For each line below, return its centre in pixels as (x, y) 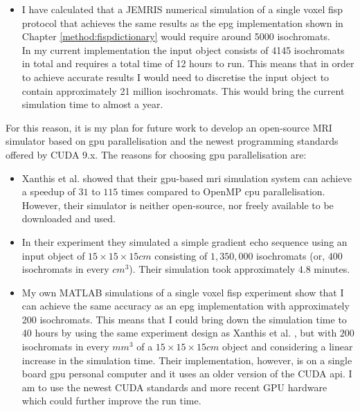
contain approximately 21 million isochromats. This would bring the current (183, 90)
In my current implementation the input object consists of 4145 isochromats (183, 50)
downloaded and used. (69, 218)
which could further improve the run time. (111, 401)
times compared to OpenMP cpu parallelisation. (223, 191)
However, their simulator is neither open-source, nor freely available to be (178, 205)
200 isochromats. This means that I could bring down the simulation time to (184, 319)
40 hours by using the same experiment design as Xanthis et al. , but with (179, 333)
